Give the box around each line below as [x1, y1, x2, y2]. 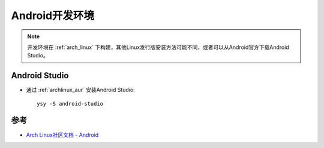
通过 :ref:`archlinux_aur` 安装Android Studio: [26, 87, 135, 94]
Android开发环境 [11, 9, 95, 22]
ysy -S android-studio [37, 100, 104, 107]
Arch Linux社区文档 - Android [26, 131, 99, 138]
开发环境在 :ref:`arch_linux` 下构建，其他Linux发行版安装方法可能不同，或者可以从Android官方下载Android [27, 44, 289, 51]
